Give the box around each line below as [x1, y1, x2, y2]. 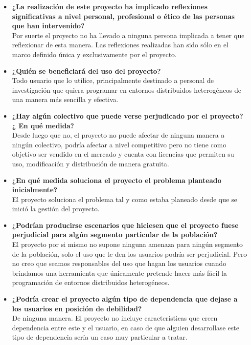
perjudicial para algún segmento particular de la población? [12, 229, 218, 240]
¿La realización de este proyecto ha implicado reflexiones [12, 1, 208, 11]
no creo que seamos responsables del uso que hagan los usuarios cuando [12, 258, 227, 268]
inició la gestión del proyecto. [12, 203, 100, 214]
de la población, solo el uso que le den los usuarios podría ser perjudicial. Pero [12, 248, 247, 259]
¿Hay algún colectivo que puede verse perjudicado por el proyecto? [12, 110, 243, 121]
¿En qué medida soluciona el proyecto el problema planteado [12, 175, 222, 185]
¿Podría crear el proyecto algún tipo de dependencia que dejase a [12, 294, 238, 304]
